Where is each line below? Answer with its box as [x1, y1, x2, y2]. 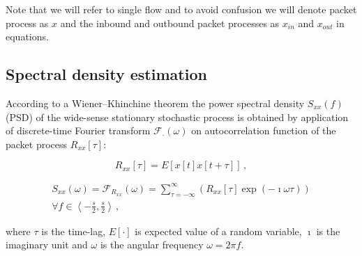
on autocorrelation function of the [191, 123, 336, 138]
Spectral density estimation [6, 63, 207, 85]
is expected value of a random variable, [135, 223, 302, 238]
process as [6, 15, 49, 30]
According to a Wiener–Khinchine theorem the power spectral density [6, 95, 305, 110]
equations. [6, 29, 49, 44]
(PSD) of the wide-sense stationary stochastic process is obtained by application [6, 109, 349, 124]
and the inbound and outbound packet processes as [60, 15, 280, 30]
